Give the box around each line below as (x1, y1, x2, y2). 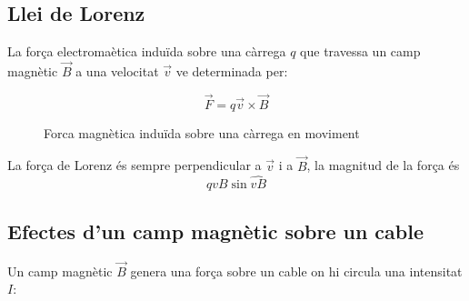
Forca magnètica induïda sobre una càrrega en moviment (44, 123, 360, 142)
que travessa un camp (300, 42, 421, 61)
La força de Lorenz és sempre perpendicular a (7, 156, 262, 175)
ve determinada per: (175, 62, 288, 81)
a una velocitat (75, 62, 159, 81)
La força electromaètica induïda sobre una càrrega (7, 42, 286, 61)
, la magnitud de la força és (306, 156, 460, 175)
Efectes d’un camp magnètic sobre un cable (7, 216, 424, 245)
